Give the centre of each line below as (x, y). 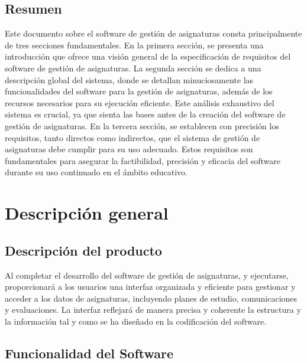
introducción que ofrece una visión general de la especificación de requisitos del (148, 56)
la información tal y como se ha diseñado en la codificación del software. (136, 321)
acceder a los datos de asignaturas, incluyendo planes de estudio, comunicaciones (151, 298)
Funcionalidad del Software (89, 353)
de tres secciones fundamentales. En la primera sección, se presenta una (134, 45)
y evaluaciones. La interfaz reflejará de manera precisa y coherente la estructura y (153, 310)
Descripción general (87, 213)
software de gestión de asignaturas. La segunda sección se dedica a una (133, 68)
